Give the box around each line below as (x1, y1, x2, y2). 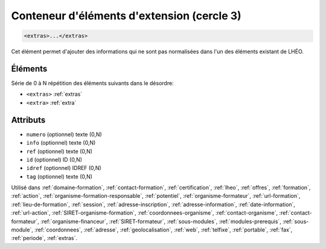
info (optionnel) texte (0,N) (26, 139, 96, 147)
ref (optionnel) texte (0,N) (26, 148, 93, 155)
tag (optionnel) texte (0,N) (26, 172, 93, 180)
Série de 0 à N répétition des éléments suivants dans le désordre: (11, 80, 174, 87)
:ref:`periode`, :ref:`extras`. (11, 235, 78, 242)
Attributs (11, 115, 46, 125)
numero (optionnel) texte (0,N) (26, 130, 102, 138)
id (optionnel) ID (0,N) (26, 156, 83, 163)
